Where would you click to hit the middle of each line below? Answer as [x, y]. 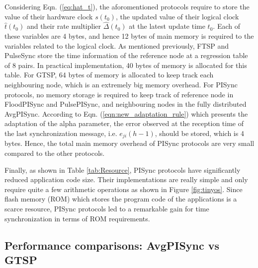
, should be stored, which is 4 [199, 133]
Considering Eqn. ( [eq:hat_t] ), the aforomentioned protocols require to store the [127, 6]
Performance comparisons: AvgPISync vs [112, 245]
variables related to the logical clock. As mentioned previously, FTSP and [117, 45]
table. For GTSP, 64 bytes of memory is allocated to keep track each [109, 75]
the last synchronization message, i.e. [61, 133]
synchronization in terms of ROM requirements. [77, 218]
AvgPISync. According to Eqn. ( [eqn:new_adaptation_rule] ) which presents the [126, 113]
